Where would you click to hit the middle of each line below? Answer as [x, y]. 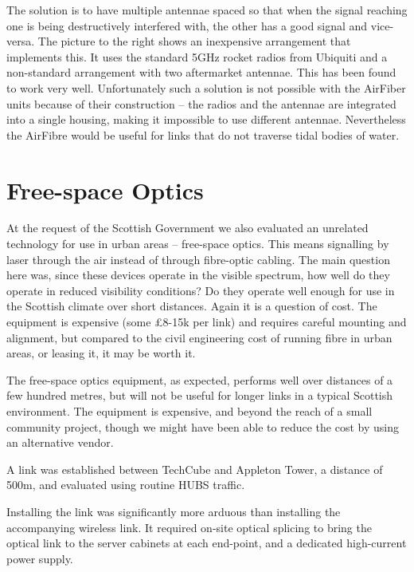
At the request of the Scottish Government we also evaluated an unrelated [187, 228]
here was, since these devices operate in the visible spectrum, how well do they [198, 275]
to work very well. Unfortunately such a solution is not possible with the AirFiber [206, 87]
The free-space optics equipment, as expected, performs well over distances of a [200, 379]
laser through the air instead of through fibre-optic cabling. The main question [198, 259]
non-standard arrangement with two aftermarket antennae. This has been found [201, 72]
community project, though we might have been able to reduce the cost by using [203, 426]
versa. [21, 41]
